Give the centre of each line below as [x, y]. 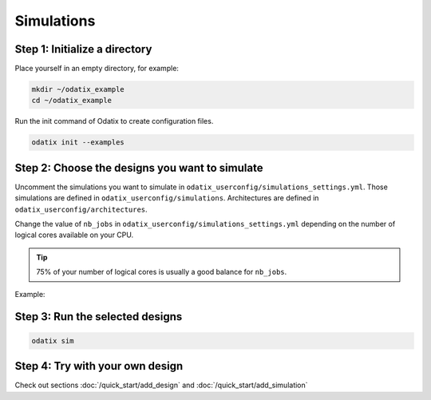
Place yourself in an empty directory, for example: [97, 69]
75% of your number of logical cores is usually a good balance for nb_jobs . [162, 272]
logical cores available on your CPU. [74, 235]
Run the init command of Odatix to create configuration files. [114, 121]
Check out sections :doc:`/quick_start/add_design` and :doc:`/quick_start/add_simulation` [161, 385]
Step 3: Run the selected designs [99, 317]
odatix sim [53, 341]
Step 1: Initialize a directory [83, 49]
